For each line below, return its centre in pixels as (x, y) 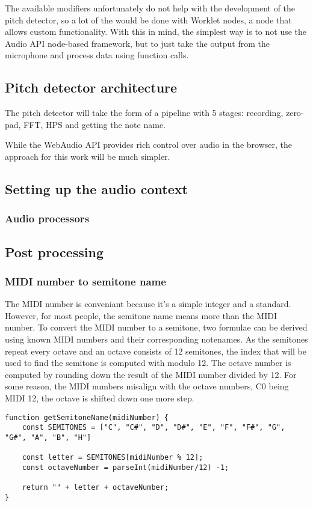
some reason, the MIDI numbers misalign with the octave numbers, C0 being (147, 386)
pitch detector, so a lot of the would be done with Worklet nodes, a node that (148, 20)
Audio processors (47, 218)
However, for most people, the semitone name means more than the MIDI (141, 315)
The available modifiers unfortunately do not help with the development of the (150, 8)
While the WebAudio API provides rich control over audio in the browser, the (148, 145)
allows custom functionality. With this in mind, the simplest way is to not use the (156, 32)
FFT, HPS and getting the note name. (95, 124)
